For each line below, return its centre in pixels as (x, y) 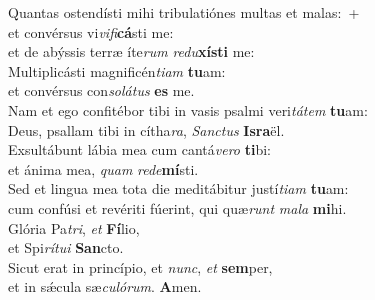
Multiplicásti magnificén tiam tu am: (117, 70)
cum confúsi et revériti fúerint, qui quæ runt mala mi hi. (177, 207)
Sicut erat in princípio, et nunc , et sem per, (140, 266)
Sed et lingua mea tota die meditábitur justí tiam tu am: (178, 188)
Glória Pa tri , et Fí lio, (74, 227)
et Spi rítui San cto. (66, 247)
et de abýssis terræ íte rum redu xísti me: (131, 51)
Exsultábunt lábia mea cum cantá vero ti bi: (139, 149)
